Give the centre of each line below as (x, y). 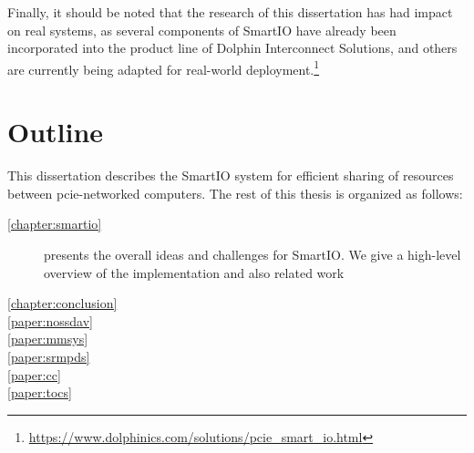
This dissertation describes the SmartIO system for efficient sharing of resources (231, 175)
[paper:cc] (34, 374)
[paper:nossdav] (50, 320)
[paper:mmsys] (48, 339)
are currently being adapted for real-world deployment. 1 (164, 67)
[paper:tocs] (40, 392)
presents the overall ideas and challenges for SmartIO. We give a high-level (252, 254)
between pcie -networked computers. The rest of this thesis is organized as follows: (235, 193)
